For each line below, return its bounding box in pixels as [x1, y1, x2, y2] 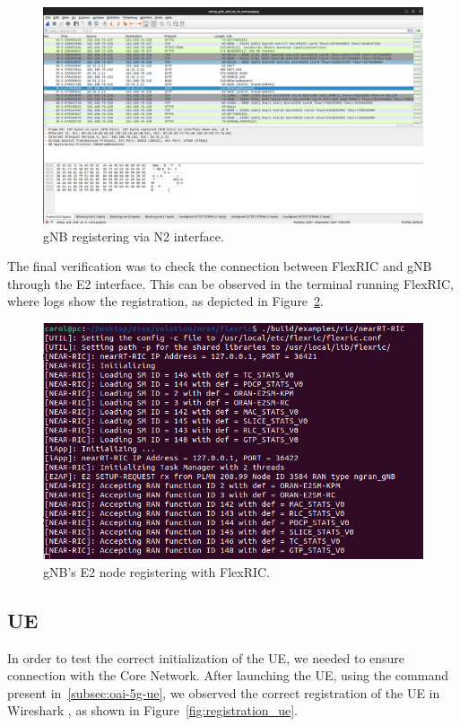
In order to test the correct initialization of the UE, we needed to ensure [7, 648, 405, 667]
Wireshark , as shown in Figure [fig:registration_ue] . [7, 701, 298, 720]
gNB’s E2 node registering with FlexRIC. [43, 562, 271, 581]
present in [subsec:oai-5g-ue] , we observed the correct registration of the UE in [7, 683, 440, 702]
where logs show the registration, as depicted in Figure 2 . [7, 292, 324, 311]
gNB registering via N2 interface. [43, 226, 224, 245]
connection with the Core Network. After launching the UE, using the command [7, 666, 448, 685]
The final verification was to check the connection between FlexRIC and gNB [7, 257, 432, 276]
